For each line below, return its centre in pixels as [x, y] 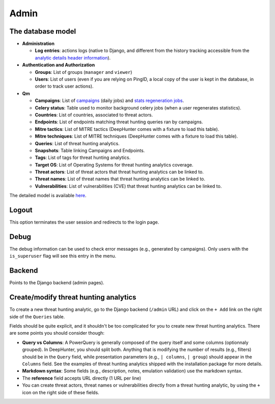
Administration [38, 44]
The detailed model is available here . [48, 196]
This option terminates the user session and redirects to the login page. [84, 222]
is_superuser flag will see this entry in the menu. [63, 256]
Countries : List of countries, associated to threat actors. [94, 115]
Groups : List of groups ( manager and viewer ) [84, 72]
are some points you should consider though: [57, 333]
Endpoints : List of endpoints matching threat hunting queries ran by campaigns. [119, 122]
